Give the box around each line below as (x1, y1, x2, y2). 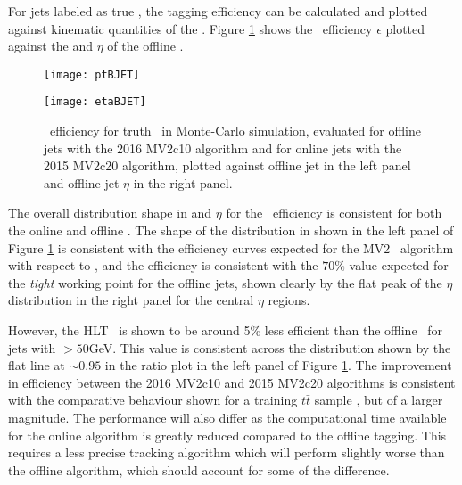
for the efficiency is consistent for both (226, 203, 442, 222)
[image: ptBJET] (44, 68, 140, 81)
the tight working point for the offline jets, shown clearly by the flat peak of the (8, 273, 442, 292)
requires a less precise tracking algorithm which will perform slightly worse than (8, 443, 445, 462)
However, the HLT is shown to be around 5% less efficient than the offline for (8, 321, 443, 340)
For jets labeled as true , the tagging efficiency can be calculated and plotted (8, 2, 428, 20)
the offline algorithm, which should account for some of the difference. (8, 460, 390, 479)
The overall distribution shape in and (8, 203, 212, 222)
